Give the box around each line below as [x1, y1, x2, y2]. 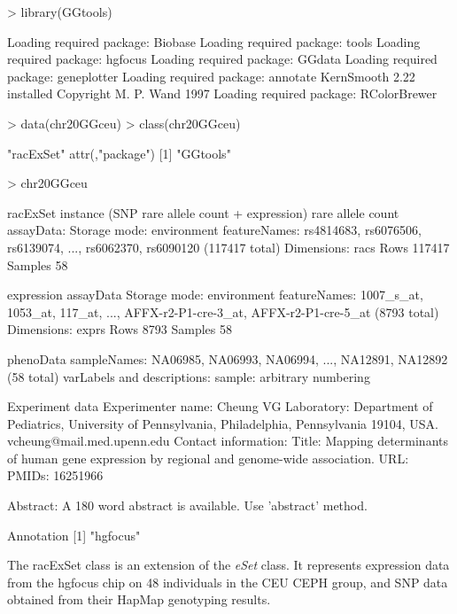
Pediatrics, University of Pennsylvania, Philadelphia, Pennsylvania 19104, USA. [7, 414, 438, 432]
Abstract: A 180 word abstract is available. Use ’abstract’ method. [7, 496, 368, 515]
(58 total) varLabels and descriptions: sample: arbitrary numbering [7, 367, 370, 385]
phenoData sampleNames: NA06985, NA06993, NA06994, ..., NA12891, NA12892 [7, 349, 448, 368]
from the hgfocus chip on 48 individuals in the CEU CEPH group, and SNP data [7, 572, 448, 591]
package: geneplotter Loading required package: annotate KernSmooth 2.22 [7, 66, 415, 85]
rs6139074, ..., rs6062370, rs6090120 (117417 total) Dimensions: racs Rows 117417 [7, 237, 450, 256]
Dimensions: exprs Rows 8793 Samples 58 [7, 320, 232, 338]
